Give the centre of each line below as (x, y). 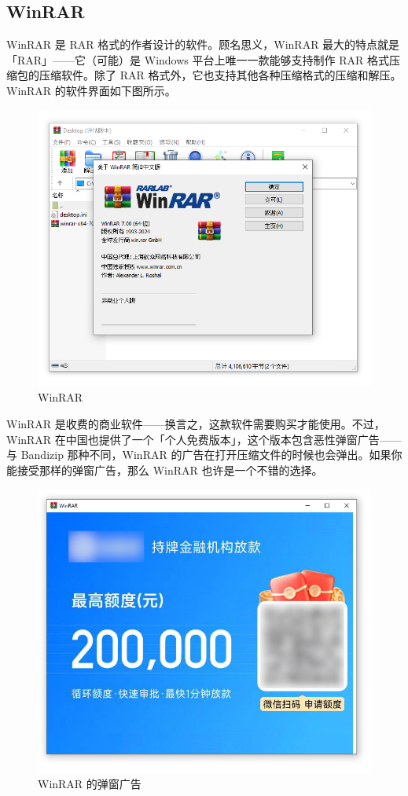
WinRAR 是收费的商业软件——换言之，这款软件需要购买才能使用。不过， (196, 424)
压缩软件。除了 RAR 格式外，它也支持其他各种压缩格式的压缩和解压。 (220, 75)
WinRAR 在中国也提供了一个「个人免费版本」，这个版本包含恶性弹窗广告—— (204, 439)
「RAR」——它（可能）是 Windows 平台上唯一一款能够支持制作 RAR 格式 (198, 59)
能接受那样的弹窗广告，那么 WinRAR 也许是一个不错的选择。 (165, 470)
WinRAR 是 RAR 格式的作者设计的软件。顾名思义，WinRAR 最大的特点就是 (203, 44)
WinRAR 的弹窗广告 (90, 784)
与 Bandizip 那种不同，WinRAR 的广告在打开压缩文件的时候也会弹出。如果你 (204, 455)
